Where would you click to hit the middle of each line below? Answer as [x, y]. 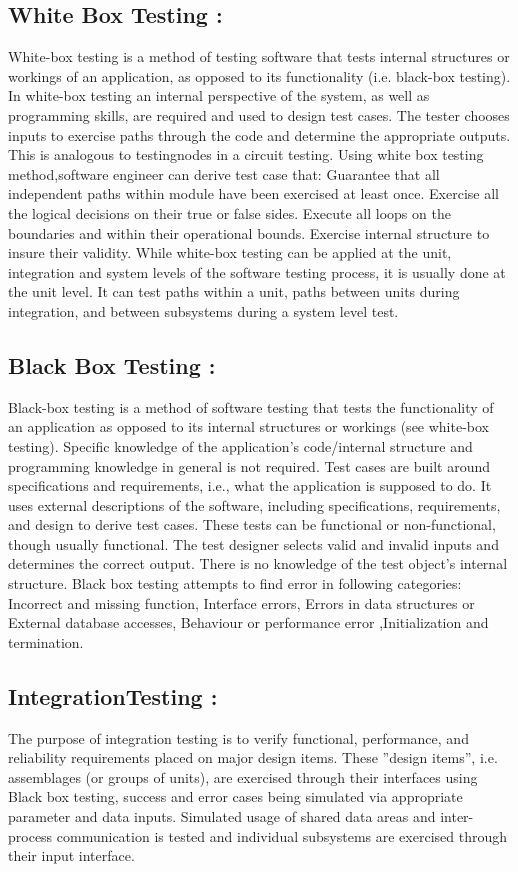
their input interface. [71, 855]
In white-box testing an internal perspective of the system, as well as [219, 95]
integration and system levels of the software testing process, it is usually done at [257, 271]
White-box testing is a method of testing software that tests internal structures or [259, 56]
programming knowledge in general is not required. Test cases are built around [249, 465]
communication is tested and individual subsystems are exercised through [281, 835]
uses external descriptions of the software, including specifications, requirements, [254, 504]
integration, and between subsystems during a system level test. [203, 310]
